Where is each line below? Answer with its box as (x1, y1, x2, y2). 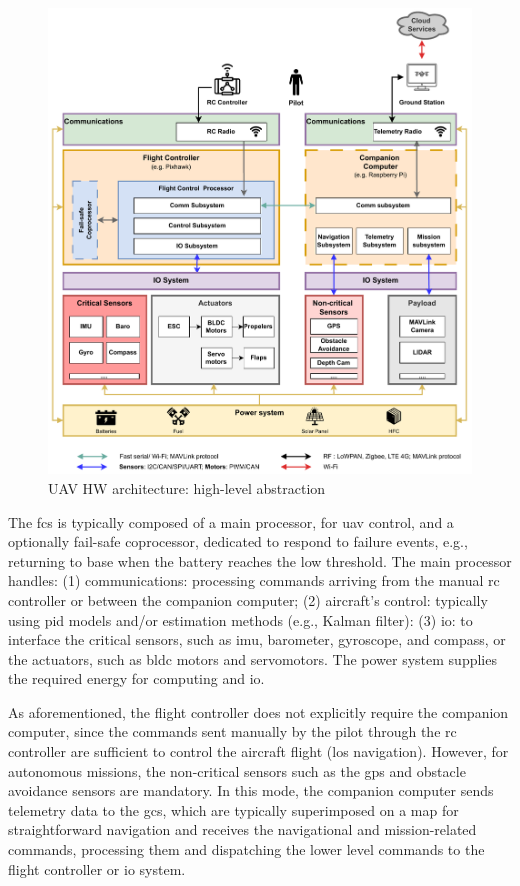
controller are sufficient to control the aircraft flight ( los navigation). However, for (8, 741, 509, 762)
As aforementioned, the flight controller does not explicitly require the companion (8, 701, 509, 722)
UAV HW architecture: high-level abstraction (48, 477, 326, 498)
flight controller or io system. (8, 858, 186, 879)
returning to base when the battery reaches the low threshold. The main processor (8, 550, 512, 571)
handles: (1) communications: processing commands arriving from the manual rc (8, 570, 500, 591)
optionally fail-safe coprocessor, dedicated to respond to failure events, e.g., (8, 531, 468, 552)
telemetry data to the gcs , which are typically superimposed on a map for (8, 799, 459, 820)
